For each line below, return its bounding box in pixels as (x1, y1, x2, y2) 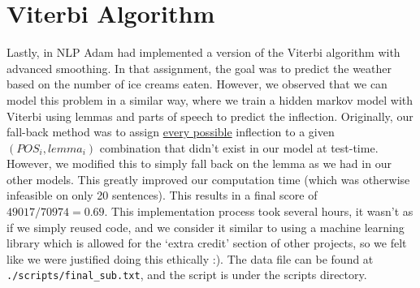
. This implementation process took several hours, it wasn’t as (104, 203, 414, 220)
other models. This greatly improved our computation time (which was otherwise (6, 170, 410, 187)
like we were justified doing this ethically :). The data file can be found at (6, 250, 374, 267)
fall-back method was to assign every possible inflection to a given (6, 123, 335, 140)
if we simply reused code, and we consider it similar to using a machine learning (6, 218, 405, 235)
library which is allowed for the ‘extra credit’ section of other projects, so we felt (6, 234, 407, 251)
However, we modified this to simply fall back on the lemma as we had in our (6, 155, 392, 172)
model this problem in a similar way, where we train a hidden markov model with (6, 91, 414, 108)
